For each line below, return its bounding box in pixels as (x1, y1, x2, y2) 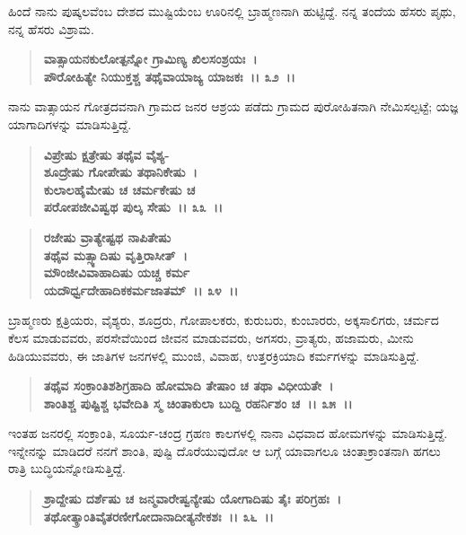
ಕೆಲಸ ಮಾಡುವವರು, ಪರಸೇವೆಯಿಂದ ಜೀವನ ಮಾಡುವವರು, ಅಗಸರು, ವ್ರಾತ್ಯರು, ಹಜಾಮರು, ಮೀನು (8, 328, 414, 346)
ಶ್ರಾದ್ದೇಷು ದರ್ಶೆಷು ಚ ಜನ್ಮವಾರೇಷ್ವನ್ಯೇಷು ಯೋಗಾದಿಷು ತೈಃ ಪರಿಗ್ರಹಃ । (43, 489, 341, 508)
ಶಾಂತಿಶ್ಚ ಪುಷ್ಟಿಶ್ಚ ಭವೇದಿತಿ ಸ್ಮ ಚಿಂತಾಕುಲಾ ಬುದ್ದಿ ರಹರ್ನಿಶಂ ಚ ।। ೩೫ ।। (43, 393, 353, 412)
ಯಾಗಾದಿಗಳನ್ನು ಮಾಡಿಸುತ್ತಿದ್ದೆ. (8, 114, 132, 133)
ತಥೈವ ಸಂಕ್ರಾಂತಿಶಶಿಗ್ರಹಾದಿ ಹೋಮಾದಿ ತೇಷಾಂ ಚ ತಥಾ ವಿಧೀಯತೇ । (43, 376, 334, 395)
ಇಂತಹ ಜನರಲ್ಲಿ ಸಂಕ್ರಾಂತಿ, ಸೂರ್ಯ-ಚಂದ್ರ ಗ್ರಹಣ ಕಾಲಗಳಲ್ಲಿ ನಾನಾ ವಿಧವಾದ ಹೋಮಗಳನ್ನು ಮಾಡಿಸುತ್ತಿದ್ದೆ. (8, 424, 448, 443)
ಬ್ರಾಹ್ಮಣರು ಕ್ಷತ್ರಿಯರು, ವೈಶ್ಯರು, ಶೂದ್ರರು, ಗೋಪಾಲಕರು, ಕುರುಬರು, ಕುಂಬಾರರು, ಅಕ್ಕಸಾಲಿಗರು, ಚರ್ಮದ (8, 311, 439, 329)
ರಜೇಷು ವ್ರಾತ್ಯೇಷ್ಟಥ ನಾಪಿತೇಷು (43, 227, 171, 246)
